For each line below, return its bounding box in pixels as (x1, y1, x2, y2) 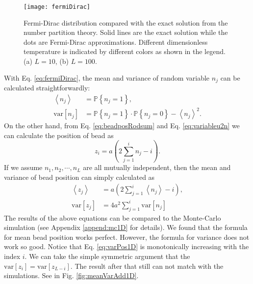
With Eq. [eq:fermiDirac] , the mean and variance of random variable (4, 72, 210, 83)
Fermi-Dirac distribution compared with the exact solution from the (24, 17, 228, 28)
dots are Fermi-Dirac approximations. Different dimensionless (24, 36, 208, 47)
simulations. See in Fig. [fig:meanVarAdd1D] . (4, 270, 139, 281)
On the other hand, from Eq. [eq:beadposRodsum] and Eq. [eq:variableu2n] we (4, 120, 240, 131)
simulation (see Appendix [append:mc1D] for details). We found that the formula (4, 222, 248, 232)
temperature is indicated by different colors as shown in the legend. (24, 46, 226, 57)
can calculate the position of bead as (4, 130, 114, 140)
